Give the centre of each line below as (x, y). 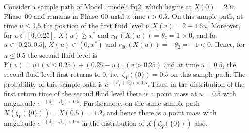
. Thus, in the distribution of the (196, 84)
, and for (205, 35)
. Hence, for (228, 44)
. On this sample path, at (205, 16)
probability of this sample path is (53, 84)
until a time (128, 16)
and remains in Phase (66, 16)
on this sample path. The (208, 74)
